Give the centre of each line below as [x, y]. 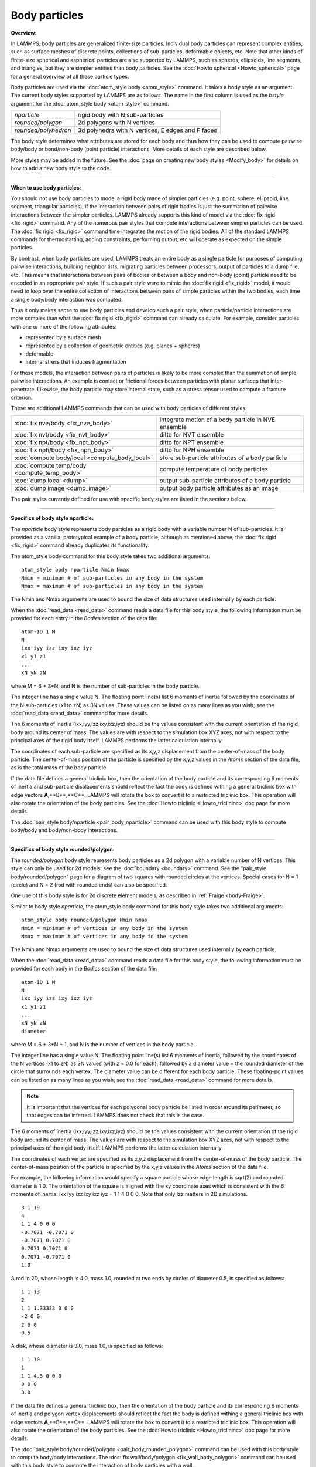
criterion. [22, 397]
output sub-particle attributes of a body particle [225, 480]
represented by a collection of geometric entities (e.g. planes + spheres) [113, 346]
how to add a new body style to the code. [61, 168]
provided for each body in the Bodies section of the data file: [84, 969]
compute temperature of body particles [214, 469]
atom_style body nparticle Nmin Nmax [75, 570]
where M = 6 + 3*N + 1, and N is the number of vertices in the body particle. [103, 1045]
